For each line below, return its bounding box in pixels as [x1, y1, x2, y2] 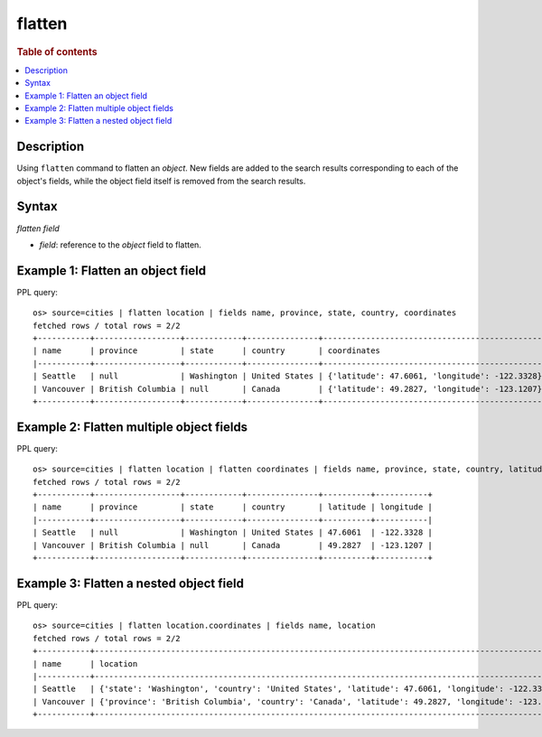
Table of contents [16, 45, 98, 58]
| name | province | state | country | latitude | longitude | [33, 502, 434, 512]
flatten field [16, 222, 61, 234]
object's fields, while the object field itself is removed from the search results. [16, 175, 306, 186]
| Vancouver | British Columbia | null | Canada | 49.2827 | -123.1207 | [33, 540, 434, 550]
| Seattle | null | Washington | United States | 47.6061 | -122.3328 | [33, 527, 434, 537]
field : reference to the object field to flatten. [39, 239, 202, 250]
